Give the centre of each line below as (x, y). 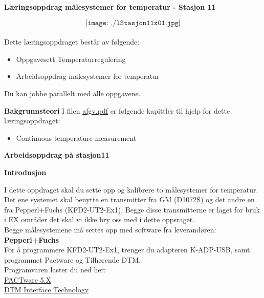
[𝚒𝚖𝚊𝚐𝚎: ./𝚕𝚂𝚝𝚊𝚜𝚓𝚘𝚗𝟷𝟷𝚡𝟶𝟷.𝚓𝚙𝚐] (133, 23)
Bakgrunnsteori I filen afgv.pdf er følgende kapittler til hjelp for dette (117, 110)
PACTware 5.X (28, 279)
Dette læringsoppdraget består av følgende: (72, 42)
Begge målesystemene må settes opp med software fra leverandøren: (110, 229)
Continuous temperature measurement (76, 137)
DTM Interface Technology (47, 290)
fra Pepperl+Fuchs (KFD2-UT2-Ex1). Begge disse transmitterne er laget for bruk (132, 209)
